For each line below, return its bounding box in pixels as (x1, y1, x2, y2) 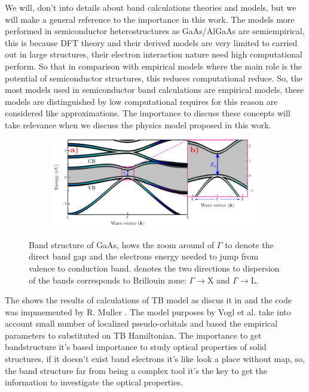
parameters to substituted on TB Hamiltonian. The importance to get (5, 328, 262, 341)
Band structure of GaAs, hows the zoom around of (29, 238, 215, 251)
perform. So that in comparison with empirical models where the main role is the (5, 59, 302, 72)
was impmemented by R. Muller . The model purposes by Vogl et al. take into (5, 305, 291, 318)
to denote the (225, 238, 274, 251)
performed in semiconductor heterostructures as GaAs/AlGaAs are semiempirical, (5, 25, 305, 37)
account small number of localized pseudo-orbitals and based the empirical (5, 317, 278, 330)
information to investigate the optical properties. (5, 376, 183, 388)
